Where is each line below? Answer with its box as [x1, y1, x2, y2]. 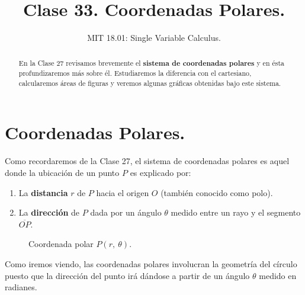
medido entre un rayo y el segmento [171, 206, 301, 219]
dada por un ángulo [90, 206, 162, 219]
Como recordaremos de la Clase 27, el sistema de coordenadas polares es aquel [5, 155, 290, 167]
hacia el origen [96, 186, 149, 198]
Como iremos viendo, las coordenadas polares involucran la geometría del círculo [5, 257, 297, 270]
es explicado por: [130, 166, 191, 179]
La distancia [18, 186, 68, 198]
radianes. [5, 281, 37, 293]
